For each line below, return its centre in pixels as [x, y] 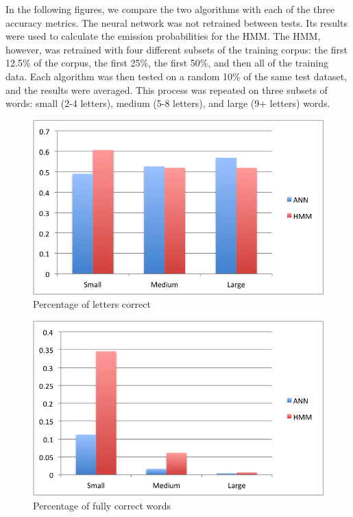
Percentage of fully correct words [102, 505]
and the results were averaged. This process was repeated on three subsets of [167, 89]
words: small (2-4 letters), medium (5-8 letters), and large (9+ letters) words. [168, 103]
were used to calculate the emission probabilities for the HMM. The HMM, [163, 36]
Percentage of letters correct [92, 304]
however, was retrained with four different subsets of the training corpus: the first [176, 49]
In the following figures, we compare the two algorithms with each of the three [170, 9]
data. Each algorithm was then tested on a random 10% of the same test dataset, [176, 76]
